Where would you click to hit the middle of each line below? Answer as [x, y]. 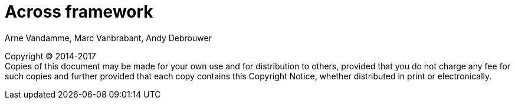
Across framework [79, 12]
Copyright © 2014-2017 [50, 56]
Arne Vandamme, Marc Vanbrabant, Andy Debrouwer [108, 38]
